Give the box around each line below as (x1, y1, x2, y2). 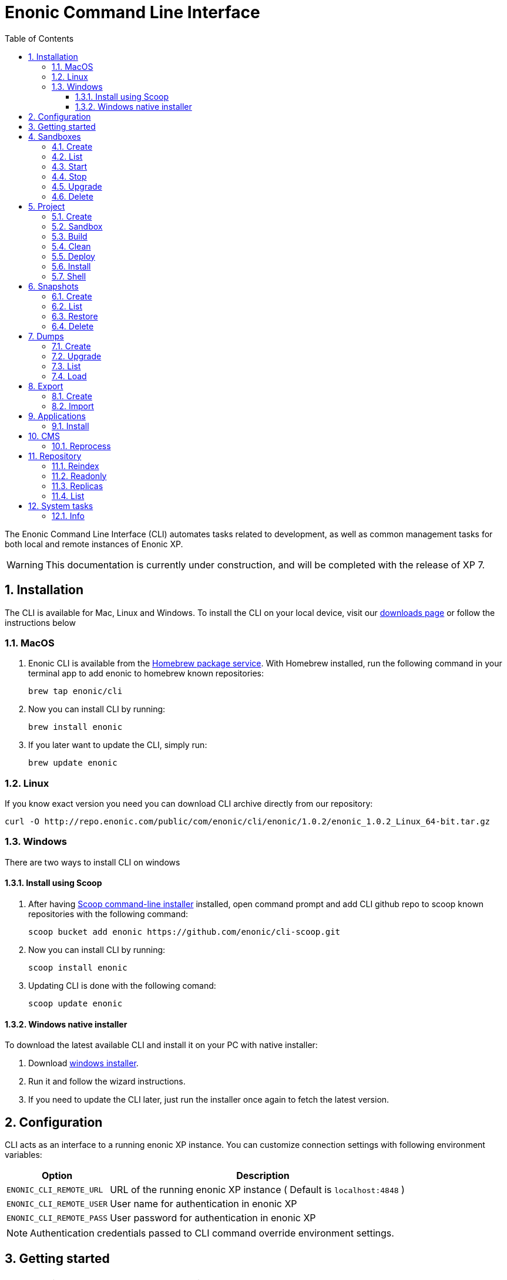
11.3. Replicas (52, 480, 103, 491)
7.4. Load (52, 370, 87, 381)
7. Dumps (28, 331, 64, 341)
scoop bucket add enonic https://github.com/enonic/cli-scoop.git (28, 927, 341, 937)
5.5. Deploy (52, 251, 95, 261)
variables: (5, 1150, 42, 1160)
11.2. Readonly (52, 470, 107, 481)
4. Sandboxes (28, 131, 81, 142)
